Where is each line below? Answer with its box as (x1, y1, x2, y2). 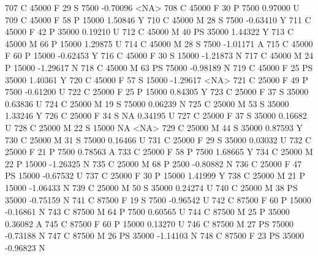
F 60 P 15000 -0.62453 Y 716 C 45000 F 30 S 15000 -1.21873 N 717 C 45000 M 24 (5, 49, 314, 62)
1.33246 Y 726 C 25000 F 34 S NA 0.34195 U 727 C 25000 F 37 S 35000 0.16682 (5, 109, 307, 122)
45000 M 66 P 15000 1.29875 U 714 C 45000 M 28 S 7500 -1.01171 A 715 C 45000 (5, 37, 313, 50)
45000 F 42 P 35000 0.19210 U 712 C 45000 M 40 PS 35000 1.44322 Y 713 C (5, 25, 294, 38)
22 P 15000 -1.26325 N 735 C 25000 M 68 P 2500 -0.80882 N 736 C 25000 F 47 (5, 157, 302, 170)
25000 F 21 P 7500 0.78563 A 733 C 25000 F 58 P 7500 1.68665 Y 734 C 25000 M (5, 145, 313, 158)
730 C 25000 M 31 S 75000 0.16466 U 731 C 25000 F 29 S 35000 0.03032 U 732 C (5, 133, 312, 146)
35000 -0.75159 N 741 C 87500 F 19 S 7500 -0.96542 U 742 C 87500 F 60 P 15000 (5, 193, 311, 206)
